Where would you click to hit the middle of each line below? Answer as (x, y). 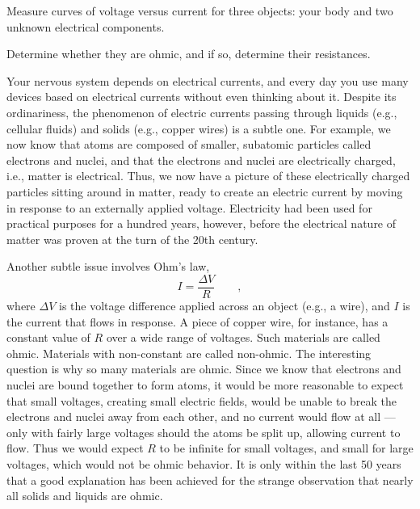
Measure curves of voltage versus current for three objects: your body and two (200, 11)
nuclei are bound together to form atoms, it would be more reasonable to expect (205, 384)
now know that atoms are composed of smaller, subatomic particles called (189, 144)
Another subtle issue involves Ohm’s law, (108, 266)
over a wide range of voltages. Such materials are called (243, 337)
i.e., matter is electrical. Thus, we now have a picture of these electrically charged (208, 176)
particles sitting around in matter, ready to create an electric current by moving (205, 191)
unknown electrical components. (86, 26)
